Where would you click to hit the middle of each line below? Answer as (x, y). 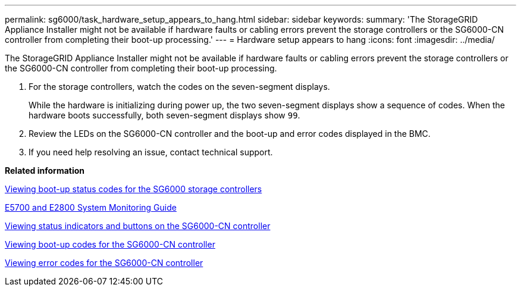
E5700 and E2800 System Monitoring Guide (91, 207)
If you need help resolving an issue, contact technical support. (151, 152)
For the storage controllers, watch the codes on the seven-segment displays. (179, 87)
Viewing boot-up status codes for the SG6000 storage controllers (134, 189)
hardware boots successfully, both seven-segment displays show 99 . (164, 115)
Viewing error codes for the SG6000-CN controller (104, 263)
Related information (45, 170)
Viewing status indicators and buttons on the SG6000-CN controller (138, 226)
